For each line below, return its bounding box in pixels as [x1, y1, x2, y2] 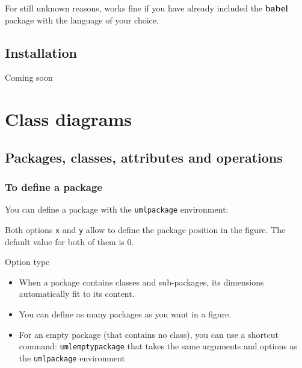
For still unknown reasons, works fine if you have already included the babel [5, 2, 288, 14]
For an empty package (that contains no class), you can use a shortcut [19, 328, 279, 340]
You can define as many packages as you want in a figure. [19, 308, 232, 320]
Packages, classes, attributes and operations [5, 148, 283, 166]
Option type [5, 255, 50, 268]
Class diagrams [5, 107, 132, 131]
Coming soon [5, 71, 53, 84]
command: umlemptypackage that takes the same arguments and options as [19, 340, 297, 352]
